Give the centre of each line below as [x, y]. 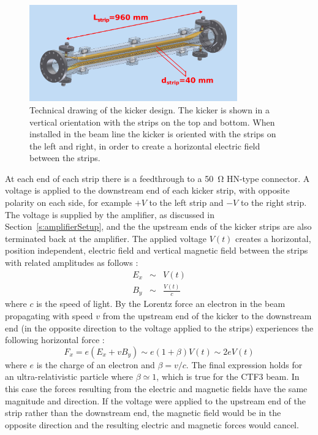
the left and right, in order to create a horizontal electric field [145, 146]
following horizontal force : [55, 340]
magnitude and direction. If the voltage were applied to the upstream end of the [155, 400]
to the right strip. [274, 202]
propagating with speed [49, 316]
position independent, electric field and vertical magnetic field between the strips [157, 250]
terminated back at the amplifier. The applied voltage [106, 238]
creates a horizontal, [273, 238]
